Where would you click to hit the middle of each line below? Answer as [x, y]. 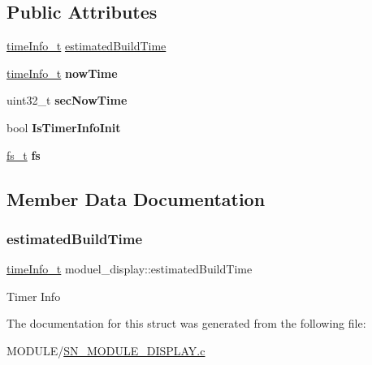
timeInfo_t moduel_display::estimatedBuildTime [130, 269]
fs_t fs [24, 155]
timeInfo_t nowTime [62, 73]
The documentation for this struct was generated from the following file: [186, 323]
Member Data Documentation [136, 198]
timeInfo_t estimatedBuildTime [87, 46]
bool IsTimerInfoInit [64, 127]
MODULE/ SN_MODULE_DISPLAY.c [106, 350]
